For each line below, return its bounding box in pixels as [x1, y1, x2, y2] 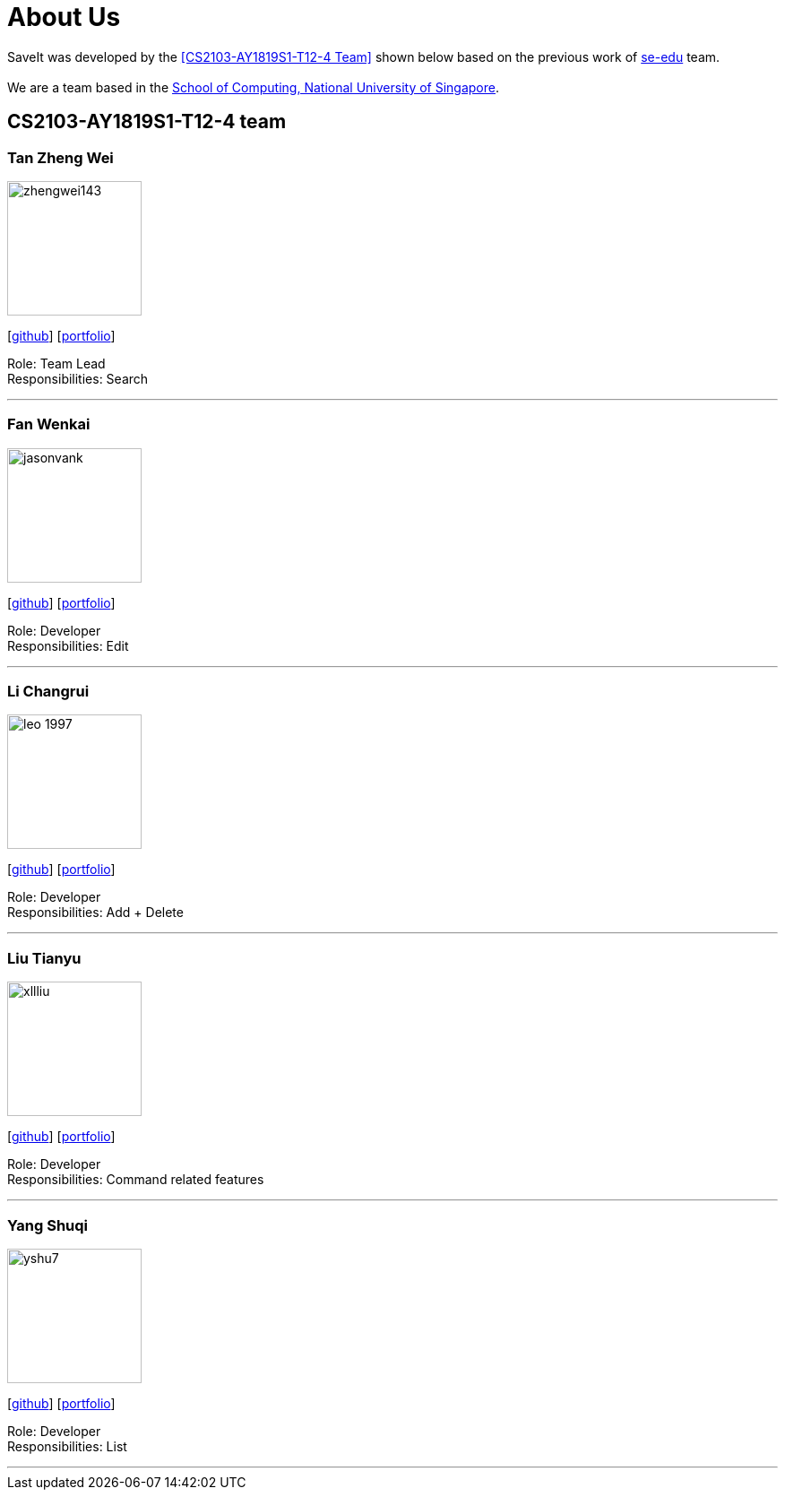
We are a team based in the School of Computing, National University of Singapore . [7, 79, 500, 95]
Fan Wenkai [7, 415, 91, 434]
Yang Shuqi [7, 1216, 89, 1234]
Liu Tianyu [7, 948, 82, 967]
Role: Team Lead [7, 355, 106, 371]
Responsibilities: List [7, 1438, 127, 1454]
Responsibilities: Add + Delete [7, 904, 184, 921]
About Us [7, 2, 121, 32]
